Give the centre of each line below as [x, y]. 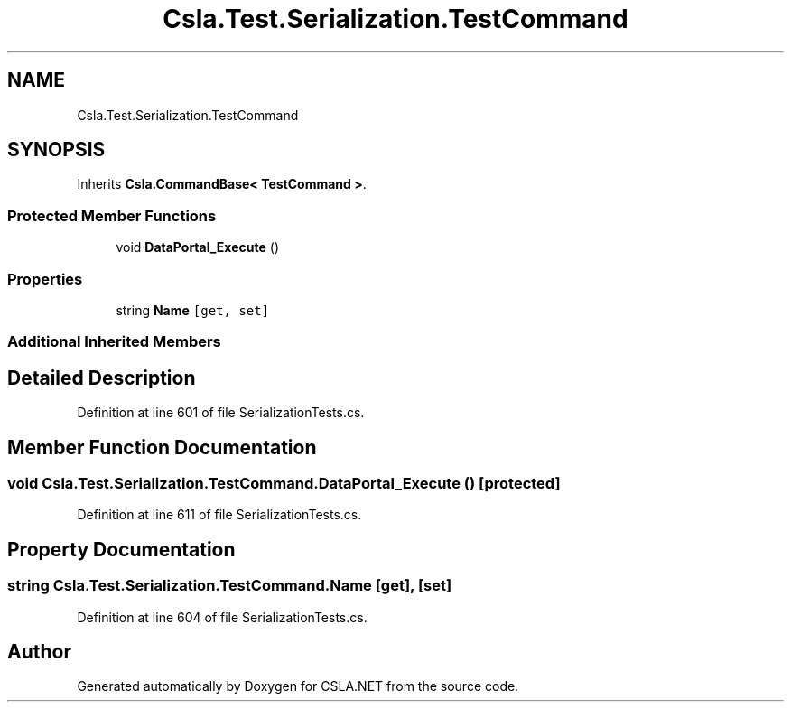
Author [39, 652]
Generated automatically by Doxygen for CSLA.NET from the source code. [298, 686]
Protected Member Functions [112, 215]
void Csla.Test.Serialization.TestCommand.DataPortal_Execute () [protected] [284, 483]
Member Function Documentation [162, 447]
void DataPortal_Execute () [197, 247]
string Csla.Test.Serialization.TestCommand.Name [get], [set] [230, 586]
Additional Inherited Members [114, 342]
